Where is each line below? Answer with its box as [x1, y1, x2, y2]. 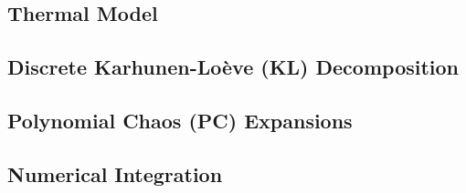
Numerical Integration [7, 159, 223, 188]
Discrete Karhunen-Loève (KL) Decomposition [7, 53, 460, 81]
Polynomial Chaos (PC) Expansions [7, 106, 353, 134]
